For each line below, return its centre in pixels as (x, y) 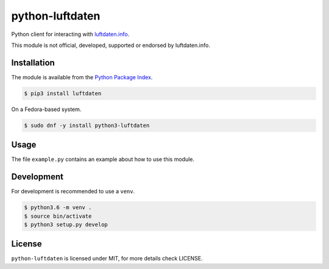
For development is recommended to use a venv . (73, 192)
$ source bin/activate (58, 216)
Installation (33, 63)
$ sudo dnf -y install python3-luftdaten (87, 125)
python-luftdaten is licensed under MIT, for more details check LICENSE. (107, 259)
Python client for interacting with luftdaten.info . (70, 34)
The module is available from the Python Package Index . (82, 77)
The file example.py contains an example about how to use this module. (103, 159)
